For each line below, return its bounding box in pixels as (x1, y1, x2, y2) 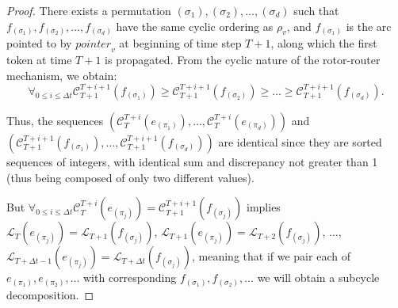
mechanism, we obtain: (6, 67, 117, 83)
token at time (6, 51, 72, 67)
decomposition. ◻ (6, 286, 94, 302)
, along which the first (270, 35, 377, 51)
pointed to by (6, 35, 72, 51)
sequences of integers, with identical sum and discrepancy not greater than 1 (6, 153, 378, 169)
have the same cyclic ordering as (116, 17, 274, 34)
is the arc (346, 17, 392, 34)
